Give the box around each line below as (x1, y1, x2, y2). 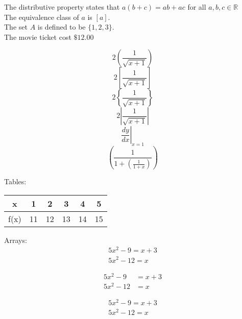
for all (187, 2, 206, 12)
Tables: (4, 176, 27, 187)
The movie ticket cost (4, 31, 71, 42)
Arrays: (4, 234, 27, 245)
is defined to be (37, 21, 86, 32)
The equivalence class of (4, 11, 79, 22)
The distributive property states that (4, 2, 120, 12)
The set (4, 21, 28, 32)
